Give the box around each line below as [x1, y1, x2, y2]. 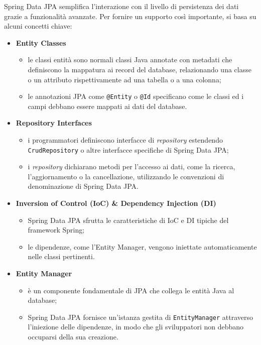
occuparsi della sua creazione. [28, 331, 118, 342]
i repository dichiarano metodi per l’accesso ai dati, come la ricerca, [28, 161, 235, 172]
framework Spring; [28, 224, 85, 235]
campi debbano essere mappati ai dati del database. [28, 100, 187, 111]
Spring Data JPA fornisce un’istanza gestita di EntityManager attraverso [28, 311, 253, 322]
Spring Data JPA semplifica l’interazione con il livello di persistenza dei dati [4, 1, 239, 11]
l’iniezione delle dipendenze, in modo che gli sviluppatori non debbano [28, 321, 244, 332]
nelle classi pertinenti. [28, 251, 95, 262]
